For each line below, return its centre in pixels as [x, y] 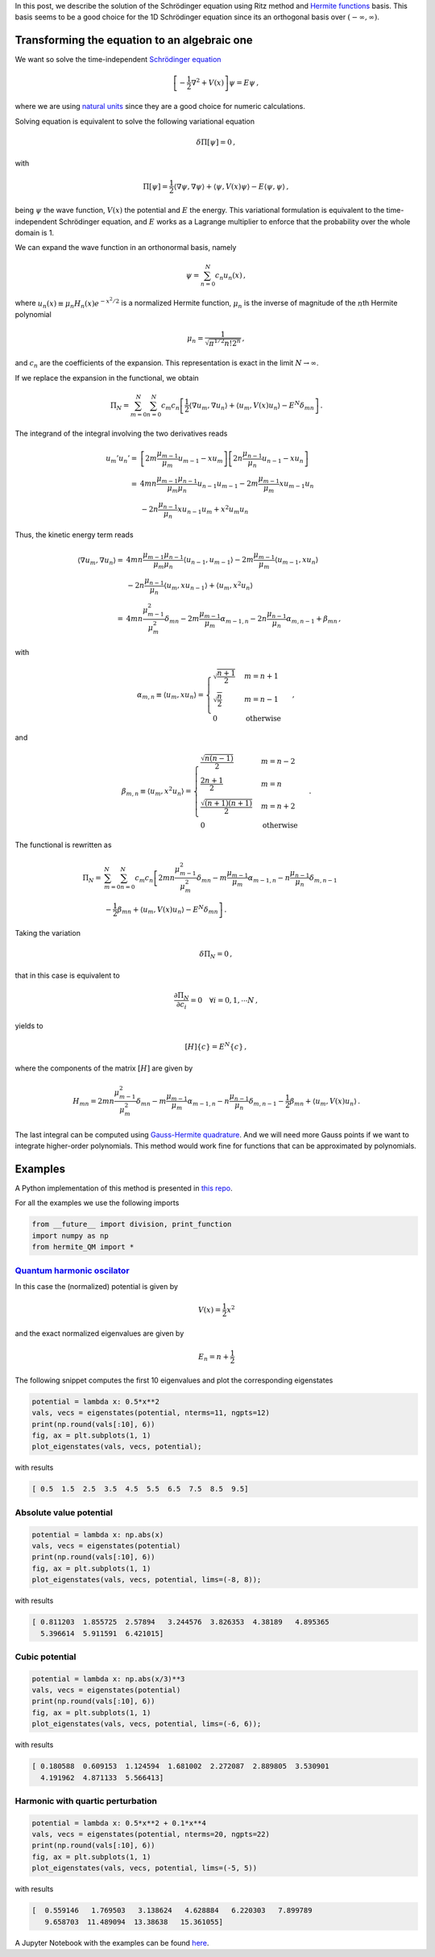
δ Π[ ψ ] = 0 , [216, 142]
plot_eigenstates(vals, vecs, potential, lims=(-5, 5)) [145, 1868]
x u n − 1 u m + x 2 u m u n [213, 509]
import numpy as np [70, 1235]
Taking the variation [48, 933]
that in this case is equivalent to [67, 975]
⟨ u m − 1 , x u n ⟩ [296, 561]
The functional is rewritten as [63, 845]
